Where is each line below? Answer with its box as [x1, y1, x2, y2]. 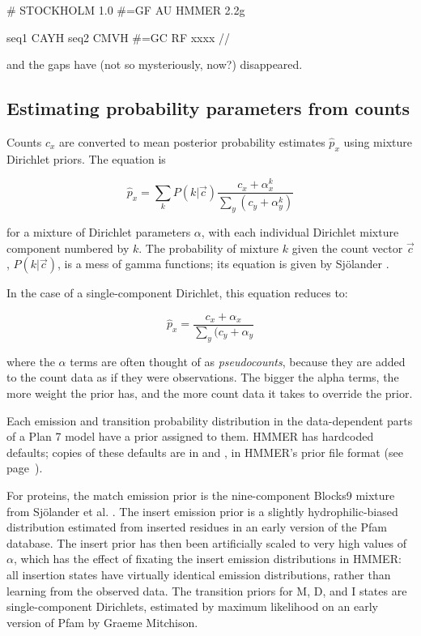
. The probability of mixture [138, 239, 279, 256]
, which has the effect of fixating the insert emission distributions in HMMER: [13, 550, 402, 567]
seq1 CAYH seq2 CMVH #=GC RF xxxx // [6, 28, 230, 45]
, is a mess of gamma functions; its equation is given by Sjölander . [57, 255, 389, 272]
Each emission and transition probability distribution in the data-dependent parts [6, 412, 413, 429]
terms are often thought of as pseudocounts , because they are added [70, 352, 406, 369]
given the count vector [291, 239, 403, 256]
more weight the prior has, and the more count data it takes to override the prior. [6, 384, 413, 401]
